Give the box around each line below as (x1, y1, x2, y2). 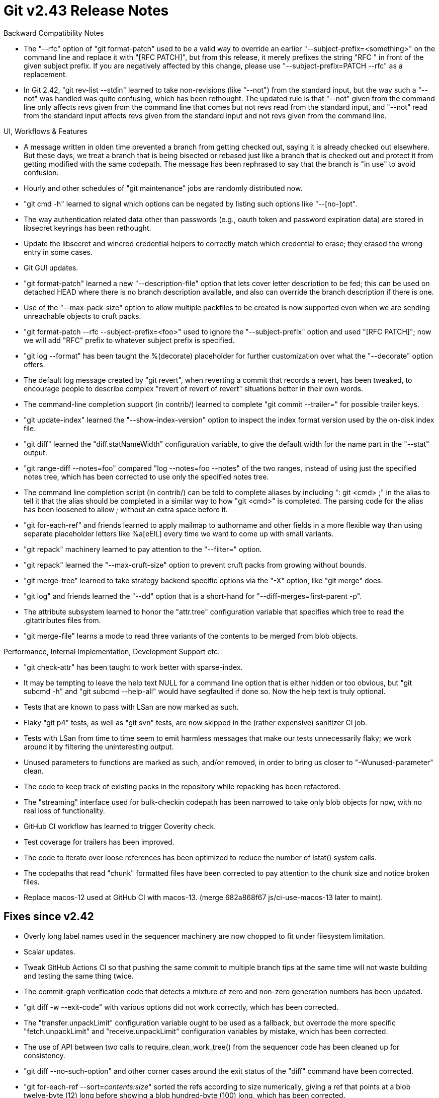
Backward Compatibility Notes (4, 28, 104, 37)
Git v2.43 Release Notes (4, 2, 169, 19)
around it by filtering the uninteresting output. (24, 742, 174, 751)
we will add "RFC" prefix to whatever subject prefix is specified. (24, 335, 235, 345)
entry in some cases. (24, 247, 93, 256)
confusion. (24, 168, 59, 177)
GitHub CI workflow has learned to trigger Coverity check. (24, 821, 216, 831)
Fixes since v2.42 (4, 910, 94, 923)
